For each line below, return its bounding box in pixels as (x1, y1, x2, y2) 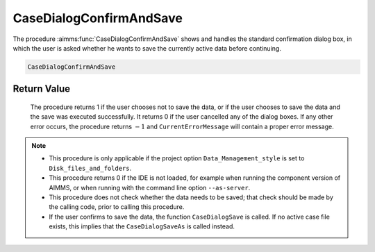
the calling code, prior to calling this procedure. (49, 203, 185, 211)
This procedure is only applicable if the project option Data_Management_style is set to (49, 154, 305, 162)
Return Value (12, 83, 71, 95)
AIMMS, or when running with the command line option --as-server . (49, 183, 251, 192)
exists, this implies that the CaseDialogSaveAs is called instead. (49, 222, 235, 230)
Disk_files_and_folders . (49, 164, 132, 172)
